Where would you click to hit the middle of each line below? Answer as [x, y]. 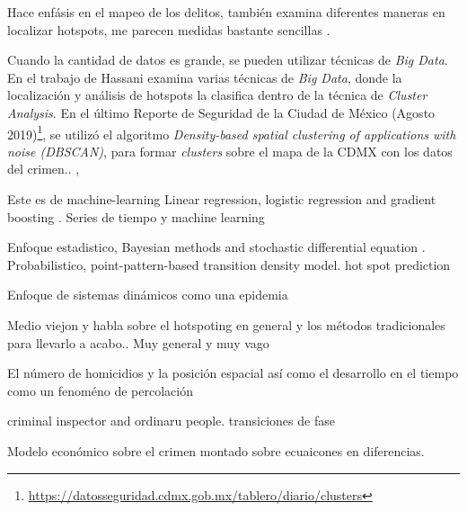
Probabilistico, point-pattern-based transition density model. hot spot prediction [229, 264]
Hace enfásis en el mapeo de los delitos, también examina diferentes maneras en [226, 12]
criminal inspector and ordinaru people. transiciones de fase [171, 421]
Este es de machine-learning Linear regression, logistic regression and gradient [222, 199]
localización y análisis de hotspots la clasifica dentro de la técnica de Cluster [217, 95]
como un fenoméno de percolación [100, 390]
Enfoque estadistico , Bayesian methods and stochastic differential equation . [216, 247]
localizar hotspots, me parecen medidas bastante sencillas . [169, 29]
